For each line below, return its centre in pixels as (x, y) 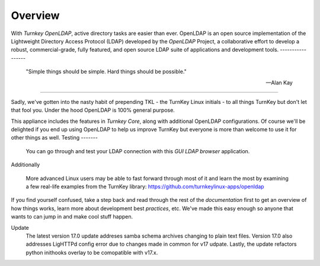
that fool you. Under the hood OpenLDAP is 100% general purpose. (93, 110)
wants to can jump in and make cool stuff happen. (72, 217)
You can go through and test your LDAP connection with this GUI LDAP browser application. (138, 151)
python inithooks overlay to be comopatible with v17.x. (92, 252)
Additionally (25, 165)
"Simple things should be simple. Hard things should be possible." (106, 72)
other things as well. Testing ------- (54, 138)
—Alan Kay (279, 83)
